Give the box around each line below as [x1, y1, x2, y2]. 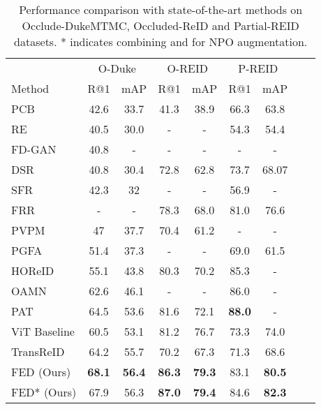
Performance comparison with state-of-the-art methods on [19, 1, 303, 17]
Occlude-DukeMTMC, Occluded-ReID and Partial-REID [22, 17, 299, 34]
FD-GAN [11, 141, 57, 157]
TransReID [11, 343, 65, 359]
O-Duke [98, 60, 136, 76]
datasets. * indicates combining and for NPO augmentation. [14, 34, 308, 50]
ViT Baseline [11, 323, 75, 339]
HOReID [11, 262, 54, 278]
